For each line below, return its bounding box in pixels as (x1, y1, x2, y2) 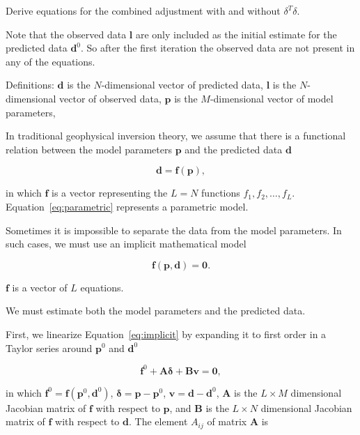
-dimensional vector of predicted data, (101, 77, 263, 92)
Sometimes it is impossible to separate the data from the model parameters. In (6, 222, 342, 237)
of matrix (207, 414, 247, 429)
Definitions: (6, 77, 54, 92)
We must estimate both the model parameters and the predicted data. (6, 303, 306, 318)
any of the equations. (6, 54, 95, 68)
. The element (128, 414, 188, 429)
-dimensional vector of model (210, 91, 334, 105)
